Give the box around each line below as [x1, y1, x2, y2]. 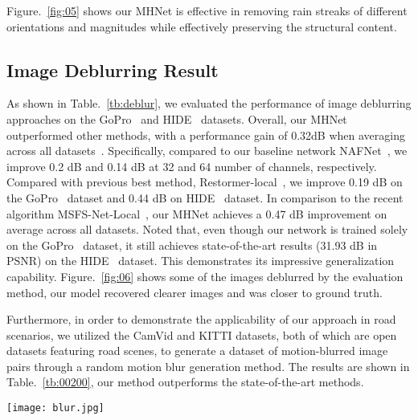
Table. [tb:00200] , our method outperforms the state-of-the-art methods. [6, 373, 364, 390]
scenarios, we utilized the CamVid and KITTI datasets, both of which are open [6, 326, 397, 343]
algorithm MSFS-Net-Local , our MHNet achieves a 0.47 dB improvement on [6, 205, 387, 222]
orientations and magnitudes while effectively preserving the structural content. [6, 18, 397, 35]
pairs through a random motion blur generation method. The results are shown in [6, 357, 410, 374]
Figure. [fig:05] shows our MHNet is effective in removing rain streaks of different [6, 2, 408, 18]
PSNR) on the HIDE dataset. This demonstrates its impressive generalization [6, 252, 395, 269]
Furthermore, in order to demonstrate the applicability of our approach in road [6, 311, 396, 328]
